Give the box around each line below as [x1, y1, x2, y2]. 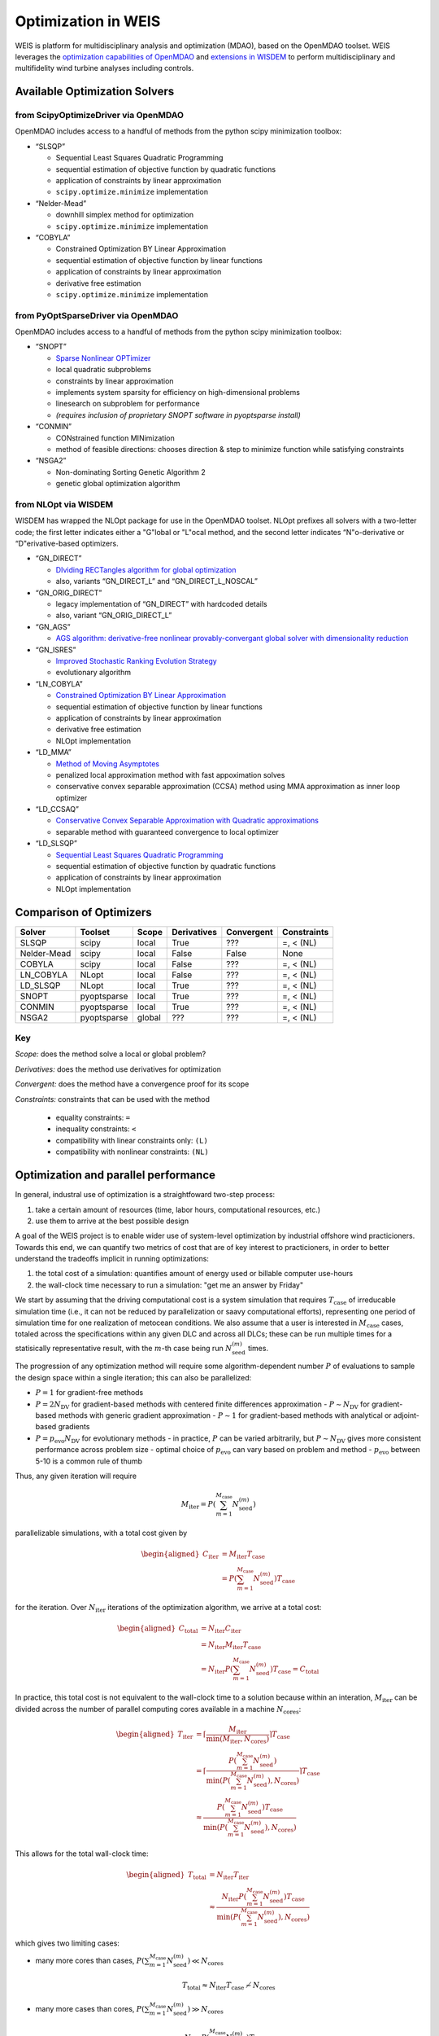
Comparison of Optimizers [15, 905, 152, 919]
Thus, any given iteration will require [15, 1471, 137, 1481]
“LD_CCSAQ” [35, 805, 79, 814]
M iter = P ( [180, 1499, 216, 1511]
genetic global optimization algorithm [55, 479, 180, 489]
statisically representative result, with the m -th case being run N [15, 1343, 233, 1353]
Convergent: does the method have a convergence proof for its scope [15, 1079, 250, 1089]
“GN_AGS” [35, 621, 71, 631]
